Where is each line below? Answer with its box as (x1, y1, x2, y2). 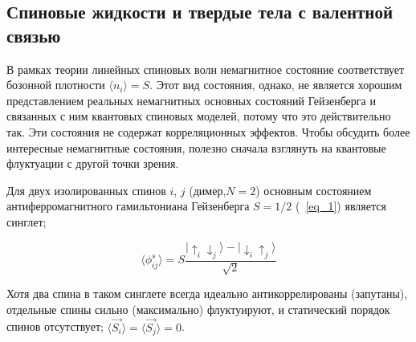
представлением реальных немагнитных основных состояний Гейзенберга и (6, 92, 376, 108)
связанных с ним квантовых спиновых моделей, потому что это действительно (6, 108, 391, 124)
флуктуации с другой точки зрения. (6, 155, 179, 172)
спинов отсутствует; (6, 318, 104, 335)
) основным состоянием (255, 181, 372, 198)
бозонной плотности (6, 76, 105, 93)
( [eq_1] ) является (296, 197, 386, 214)
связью (6, 22, 61, 47)
